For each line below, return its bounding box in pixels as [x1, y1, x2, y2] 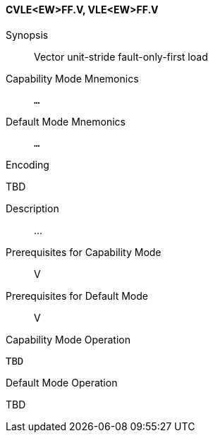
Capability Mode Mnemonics [6, 72, 139, 85]
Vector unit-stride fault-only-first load [34, 50, 208, 63]
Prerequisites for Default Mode [6, 289, 148, 302]
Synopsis [6, 28, 49, 41]
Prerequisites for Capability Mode [6, 245, 162, 258]
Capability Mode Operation [6, 333, 130, 346]
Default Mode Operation [6, 376, 118, 389]
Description [6, 202, 59, 214]
